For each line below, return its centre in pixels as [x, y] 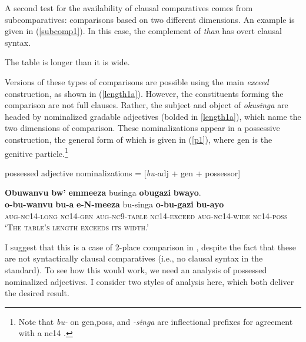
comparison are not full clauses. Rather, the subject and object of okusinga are [147, 105]
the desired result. [37, 293]
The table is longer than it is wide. [67, 62]
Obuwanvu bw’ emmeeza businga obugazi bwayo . [103, 192]
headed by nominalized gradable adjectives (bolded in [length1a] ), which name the [153, 116]
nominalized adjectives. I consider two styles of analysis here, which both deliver [149, 281]
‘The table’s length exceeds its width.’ [77, 227]
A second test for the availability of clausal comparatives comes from [129, 8]
